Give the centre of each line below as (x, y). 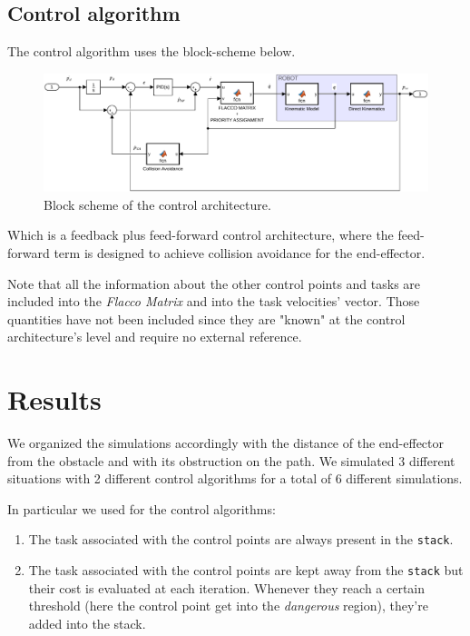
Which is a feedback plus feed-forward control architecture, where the (201, 235)
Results (54, 399)
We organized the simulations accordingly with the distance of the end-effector (225, 443)
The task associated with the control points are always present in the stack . (241, 539)
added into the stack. (87, 623)
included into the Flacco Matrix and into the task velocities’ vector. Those (214, 301)
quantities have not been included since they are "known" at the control (206, 318)
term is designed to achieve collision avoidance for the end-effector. (240, 253)
